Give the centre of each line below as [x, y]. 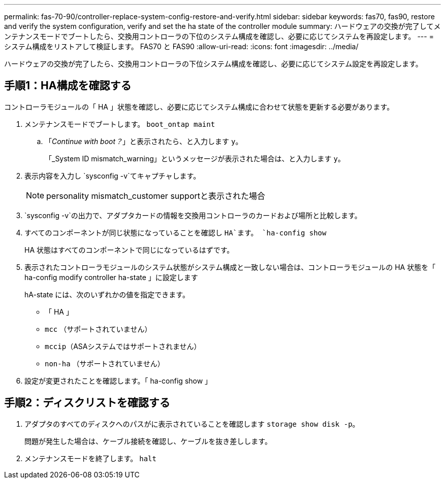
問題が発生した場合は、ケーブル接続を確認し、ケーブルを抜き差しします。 [148, 441]
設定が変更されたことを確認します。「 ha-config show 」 [118, 381]
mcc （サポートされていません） [98, 329]
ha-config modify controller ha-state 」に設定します [111, 277]
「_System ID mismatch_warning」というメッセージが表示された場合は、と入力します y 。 [195, 158]
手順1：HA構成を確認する [68, 86]
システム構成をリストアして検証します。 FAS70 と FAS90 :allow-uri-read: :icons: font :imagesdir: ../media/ [181, 46]
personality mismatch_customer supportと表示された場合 [156, 196]
